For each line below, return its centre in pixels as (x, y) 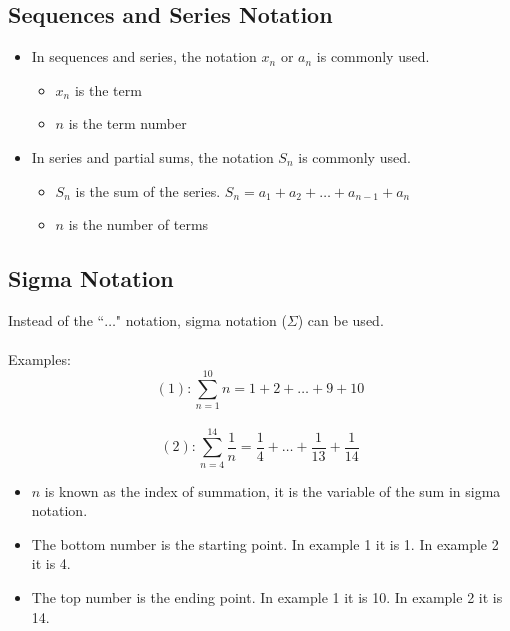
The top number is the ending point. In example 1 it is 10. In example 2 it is (267, 596)
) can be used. (340, 319)
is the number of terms (138, 224)
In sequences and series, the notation (144, 56)
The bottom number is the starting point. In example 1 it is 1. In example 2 (265, 543)
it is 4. (51, 563)
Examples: (39, 359)
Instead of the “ (56, 319)
